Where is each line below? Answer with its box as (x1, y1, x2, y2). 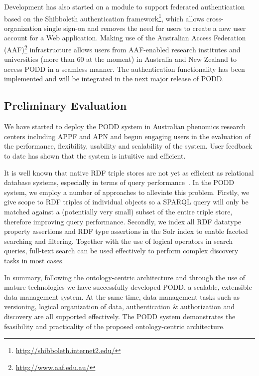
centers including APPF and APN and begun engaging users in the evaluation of (4, 131, 251, 141)
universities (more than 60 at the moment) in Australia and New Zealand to (4, 54, 237, 64)
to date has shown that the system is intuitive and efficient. (4, 151, 186, 161)
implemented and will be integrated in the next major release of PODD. (4, 73, 224, 84)
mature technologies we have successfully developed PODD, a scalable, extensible (4, 282, 252, 292)
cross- (206, 13, 224, 23)
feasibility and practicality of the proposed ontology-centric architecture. (4, 321, 225, 331)
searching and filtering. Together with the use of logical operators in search (4, 235, 233, 246)
